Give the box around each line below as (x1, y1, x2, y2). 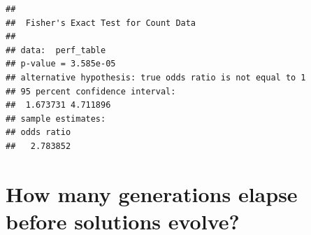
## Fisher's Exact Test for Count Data (6, 17, 196, 28)
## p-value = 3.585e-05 (6, 59, 116, 69)
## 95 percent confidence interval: (6, 86, 176, 97)
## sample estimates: (6, 113, 106, 124)
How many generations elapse (6, 179, 298, 208)
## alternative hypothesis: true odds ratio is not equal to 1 (6, 72, 306, 83)
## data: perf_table (6, 45, 106, 55)
